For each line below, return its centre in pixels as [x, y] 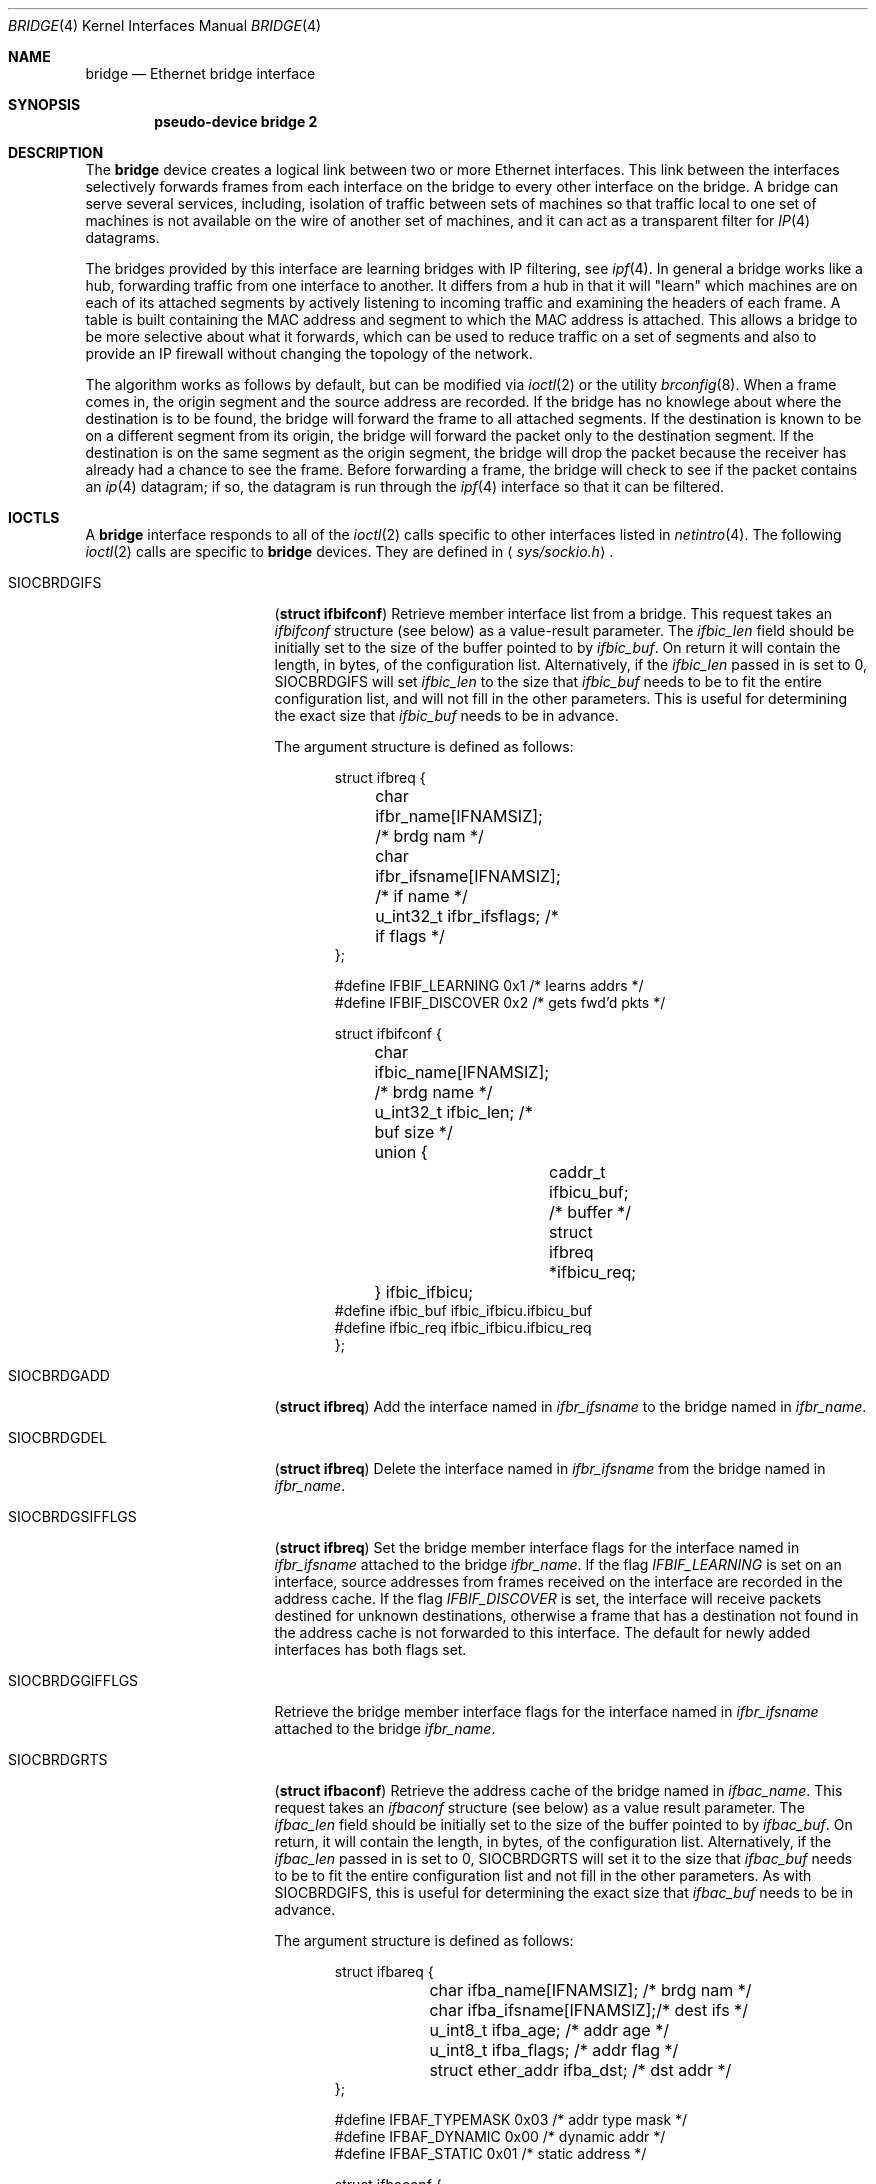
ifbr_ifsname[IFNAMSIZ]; [468, 876]
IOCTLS [34, 517]
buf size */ [413, 1132]
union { [401, 1152]
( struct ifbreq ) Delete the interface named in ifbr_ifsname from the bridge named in [550, 1468]
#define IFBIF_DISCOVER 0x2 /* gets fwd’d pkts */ [500, 1002]
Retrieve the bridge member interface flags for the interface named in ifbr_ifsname [546, 1711]
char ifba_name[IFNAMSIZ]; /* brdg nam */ [590, 1990]
